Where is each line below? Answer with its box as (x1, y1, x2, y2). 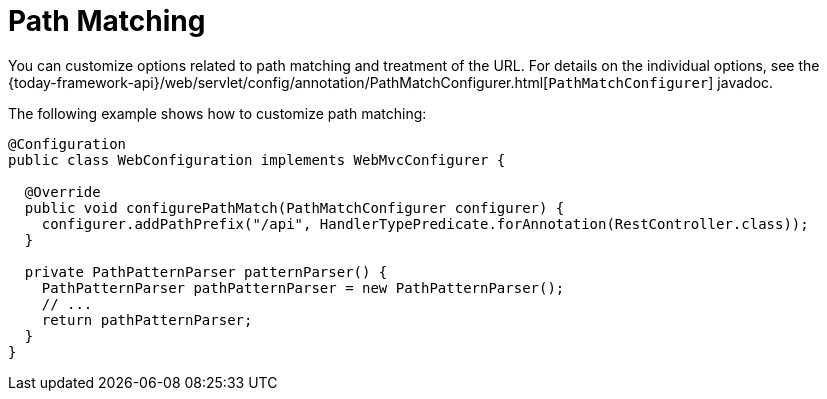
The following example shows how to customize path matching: (8, 104, 427, 122)
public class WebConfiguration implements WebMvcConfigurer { (8, 151, 506, 168)
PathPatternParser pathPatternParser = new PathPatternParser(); (41, 279, 565, 296)
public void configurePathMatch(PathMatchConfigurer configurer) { (24, 199, 565, 216)
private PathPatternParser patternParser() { (24, 263, 388, 280)
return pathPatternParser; (41, 311, 253, 328)
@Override (24, 183, 101, 200)
